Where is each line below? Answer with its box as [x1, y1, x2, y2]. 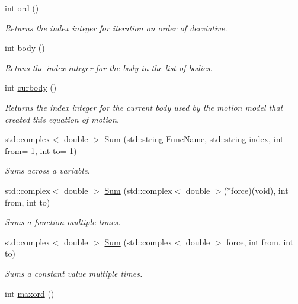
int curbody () [5, 81, 57, 94]
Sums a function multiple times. [5, 216, 121, 228]
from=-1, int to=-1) [5, 144, 77, 156]
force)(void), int [231, 184, 289, 196]
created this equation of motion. [5, 113, 120, 125]
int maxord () [5, 287, 55, 299]
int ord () [5, 2, 39, 14]
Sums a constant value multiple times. [5, 267, 143, 279]
